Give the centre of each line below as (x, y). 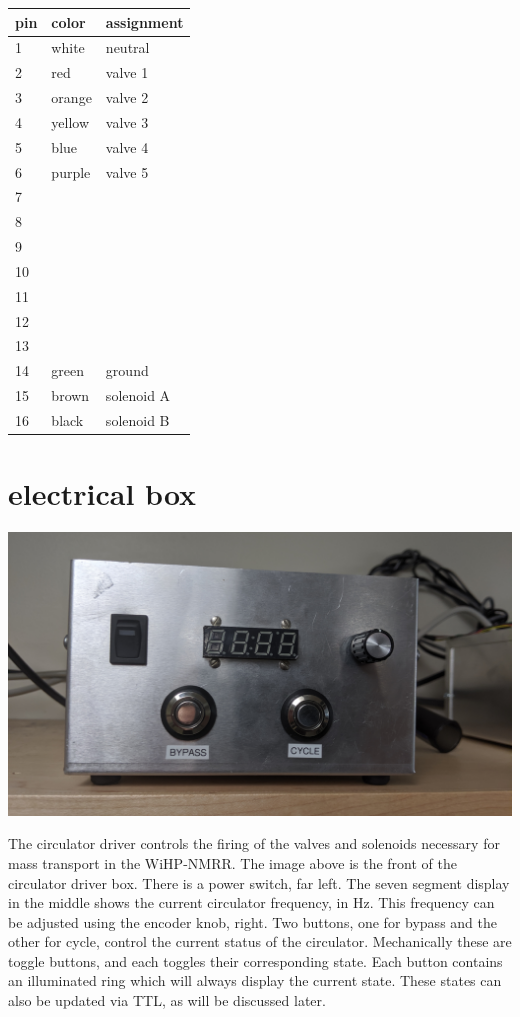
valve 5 (127, 171)
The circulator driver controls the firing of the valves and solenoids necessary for (254, 843)
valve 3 (127, 121)
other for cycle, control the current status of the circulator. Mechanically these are (260, 941)
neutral (127, 47)
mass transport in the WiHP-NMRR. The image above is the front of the (232, 862)
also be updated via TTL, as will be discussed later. (167, 1000)
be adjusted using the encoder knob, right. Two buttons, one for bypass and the (252, 921)
